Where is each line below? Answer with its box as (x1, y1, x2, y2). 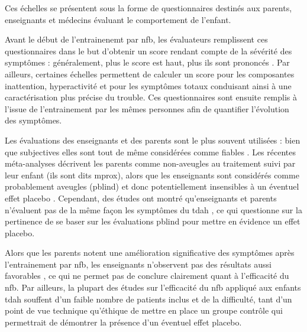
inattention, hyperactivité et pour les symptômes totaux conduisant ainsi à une (5, 79, 292, 92)
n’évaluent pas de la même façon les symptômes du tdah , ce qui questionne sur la (5, 203, 302, 216)
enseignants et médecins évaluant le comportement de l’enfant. (5, 13, 231, 25)
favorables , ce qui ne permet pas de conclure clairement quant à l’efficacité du (5, 269, 289, 282)
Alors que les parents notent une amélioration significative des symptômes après (5, 246, 295, 259)
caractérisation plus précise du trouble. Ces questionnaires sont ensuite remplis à (5, 91, 298, 103)
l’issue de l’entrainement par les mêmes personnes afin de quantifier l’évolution (5, 102, 289, 115)
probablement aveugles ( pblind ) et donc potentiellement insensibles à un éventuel (5, 180, 299, 193)
